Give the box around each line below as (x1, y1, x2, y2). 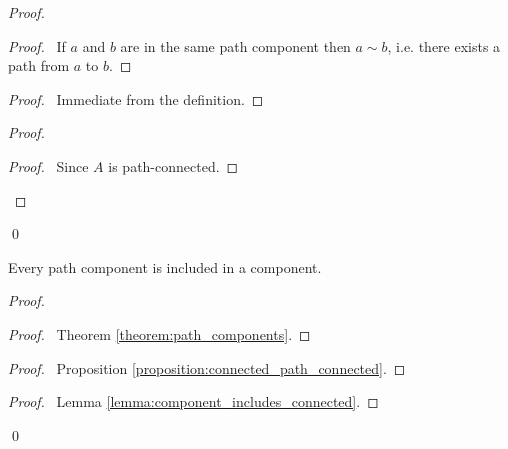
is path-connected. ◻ (108, 155, 239, 176)
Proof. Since (8, 155, 89, 176)
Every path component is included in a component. (8, 256, 322, 277)
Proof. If (8, 35, 66, 56)
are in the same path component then (120, 35, 351, 56)
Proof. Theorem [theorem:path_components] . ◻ (8, 323, 311, 344)
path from (8, 55, 70, 76)
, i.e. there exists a (387, 35, 501, 56)
